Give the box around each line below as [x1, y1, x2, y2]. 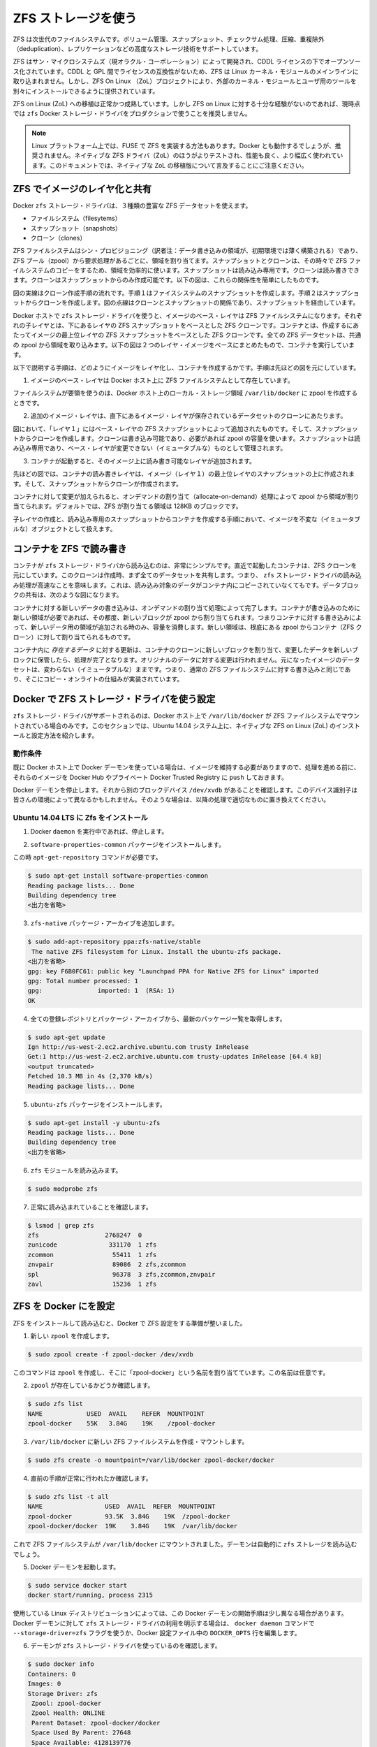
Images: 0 [27, 1680, 61, 1688]
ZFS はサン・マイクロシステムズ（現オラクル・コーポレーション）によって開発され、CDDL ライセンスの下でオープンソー [13, 57, 361, 66]
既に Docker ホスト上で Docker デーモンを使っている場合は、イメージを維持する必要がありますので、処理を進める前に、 [13, 763, 360, 771]
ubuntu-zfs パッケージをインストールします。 [30, 1100, 167, 1108]
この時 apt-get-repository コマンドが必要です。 [13, 853, 162, 862]
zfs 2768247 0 [27, 1231, 142, 1240]
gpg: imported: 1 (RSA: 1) [27, 987, 175, 995]
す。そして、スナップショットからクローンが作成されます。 [13, 479, 183, 488]
